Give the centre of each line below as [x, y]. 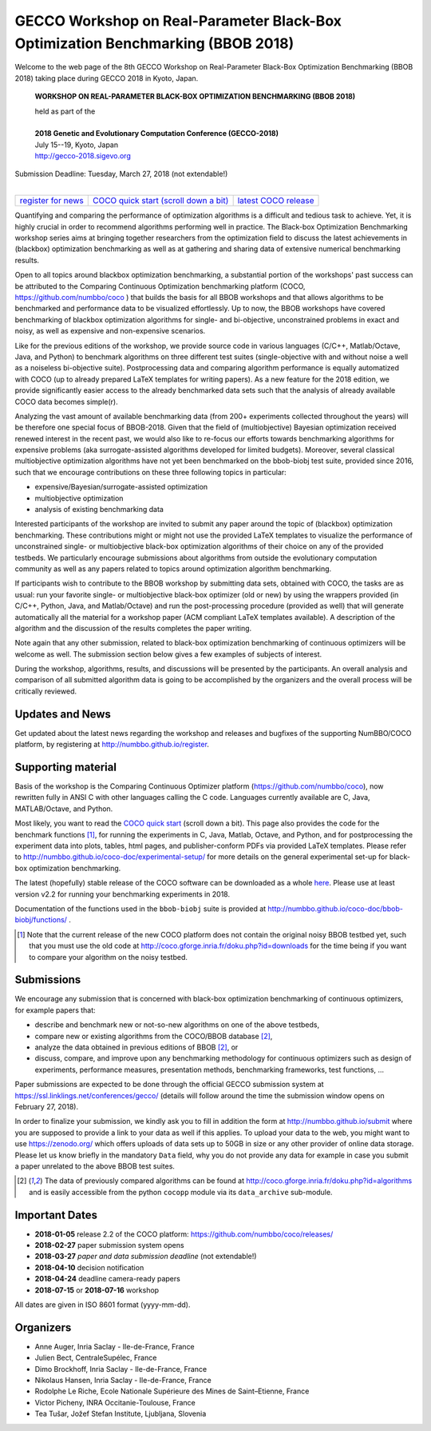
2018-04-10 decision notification [89, 1267]
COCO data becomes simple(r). [67, 402]
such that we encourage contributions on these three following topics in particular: [150, 472]
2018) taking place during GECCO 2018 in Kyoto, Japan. [107, 78]
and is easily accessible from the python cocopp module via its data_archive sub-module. [181, 1192]
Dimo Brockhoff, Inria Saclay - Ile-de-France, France [121, 1369]
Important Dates [56, 1215]
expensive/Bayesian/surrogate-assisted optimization [121, 487]
